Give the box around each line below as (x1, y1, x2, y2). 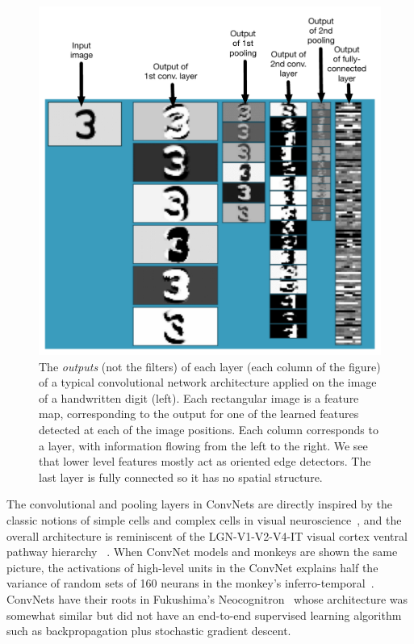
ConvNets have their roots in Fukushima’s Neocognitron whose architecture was (6, 590, 408, 607)
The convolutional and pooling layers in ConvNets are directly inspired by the (6, 496, 392, 512)
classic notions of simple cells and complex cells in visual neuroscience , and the (6, 511, 402, 528)
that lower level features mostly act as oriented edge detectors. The (39, 453, 371, 470)
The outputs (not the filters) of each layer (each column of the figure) (39, 358, 381, 374)
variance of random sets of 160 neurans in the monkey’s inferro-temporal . (6, 575, 374, 592)
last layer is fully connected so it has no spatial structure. (39, 468, 323, 485)
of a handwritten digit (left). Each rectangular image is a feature (39, 389, 359, 406)
